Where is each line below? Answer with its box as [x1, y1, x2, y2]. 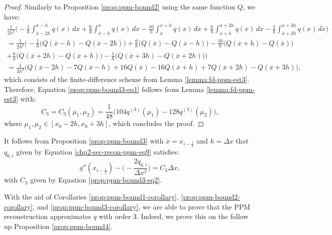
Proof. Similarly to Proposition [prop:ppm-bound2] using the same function [4, 1, 235, 11]
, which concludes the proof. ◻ [108, 118, 204, 128]
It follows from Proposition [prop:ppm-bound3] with [4, 135, 164, 145]
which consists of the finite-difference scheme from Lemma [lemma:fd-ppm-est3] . [4, 74, 249, 84]
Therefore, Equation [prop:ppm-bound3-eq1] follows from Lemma [4, 83, 204, 94]
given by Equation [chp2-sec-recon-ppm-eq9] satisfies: [16, 146, 179, 157]
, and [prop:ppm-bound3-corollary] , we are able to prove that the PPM [33, 201, 250, 211]
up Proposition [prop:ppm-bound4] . [4, 220, 113, 231]
